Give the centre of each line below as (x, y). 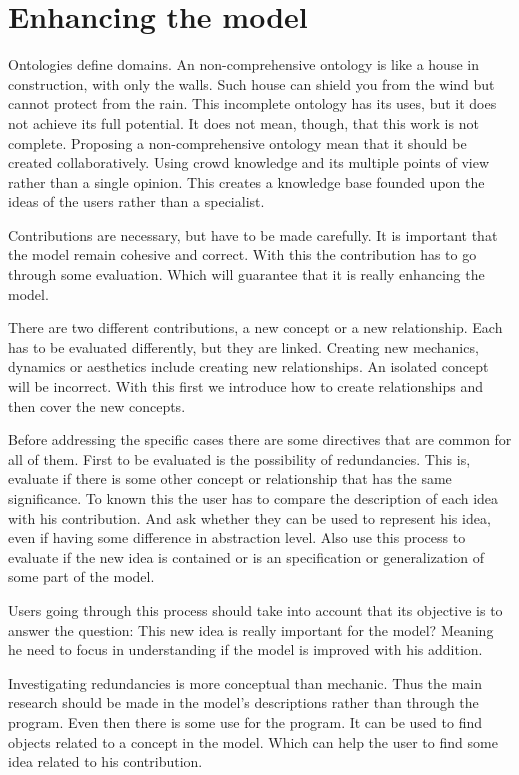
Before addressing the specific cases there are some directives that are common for (260, 439)
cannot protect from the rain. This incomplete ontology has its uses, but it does (252, 103)
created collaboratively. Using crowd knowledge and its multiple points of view (249, 162)
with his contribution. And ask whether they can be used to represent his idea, (249, 517)
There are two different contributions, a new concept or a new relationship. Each (255, 327)
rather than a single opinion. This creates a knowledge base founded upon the (246, 181)
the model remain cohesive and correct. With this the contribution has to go (242, 254)
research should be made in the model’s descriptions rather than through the (243, 702)
